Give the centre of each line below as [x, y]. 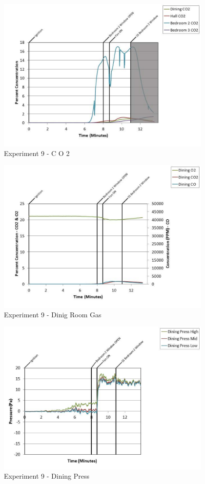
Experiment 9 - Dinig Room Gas [53, 315]
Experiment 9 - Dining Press [47, 476]
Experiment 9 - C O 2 [37, 153]
